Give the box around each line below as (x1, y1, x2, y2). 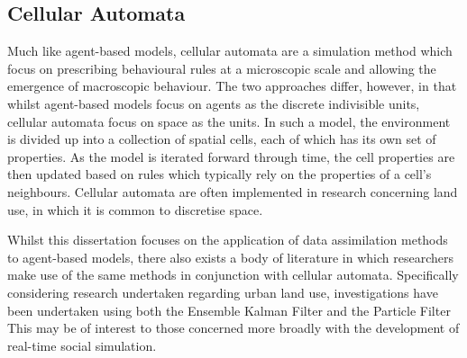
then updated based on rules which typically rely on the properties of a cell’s (7, 165, 432, 183)
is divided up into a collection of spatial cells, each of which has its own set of (7, 130, 436, 148)
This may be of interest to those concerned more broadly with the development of (7, 318, 460, 337)
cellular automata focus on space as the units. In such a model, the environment (7, 112, 451, 130)
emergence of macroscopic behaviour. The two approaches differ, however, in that (7, 76, 457, 95)
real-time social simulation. (7, 336, 157, 354)
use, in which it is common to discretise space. (7, 200, 263, 219)
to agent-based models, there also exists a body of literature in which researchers (7, 247, 454, 266)
